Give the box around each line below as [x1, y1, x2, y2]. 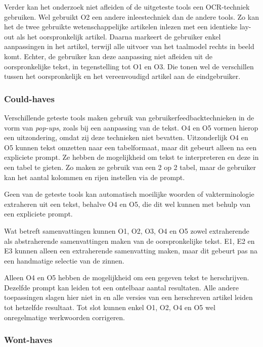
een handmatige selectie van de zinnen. [4, 255, 124, 266]
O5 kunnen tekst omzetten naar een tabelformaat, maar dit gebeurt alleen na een [4, 142, 257, 152]
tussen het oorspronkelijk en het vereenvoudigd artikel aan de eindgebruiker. [4, 71, 241, 81]
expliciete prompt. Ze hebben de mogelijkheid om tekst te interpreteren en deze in [4, 152, 259, 162]
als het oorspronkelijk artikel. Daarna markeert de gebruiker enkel [16, 31, 221, 41]
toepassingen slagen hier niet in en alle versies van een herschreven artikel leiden [4, 292, 253, 302]
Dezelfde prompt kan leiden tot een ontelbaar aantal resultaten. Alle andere [4, 282, 239, 292]
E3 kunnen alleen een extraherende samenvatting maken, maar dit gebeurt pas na [4, 245, 258, 256]
